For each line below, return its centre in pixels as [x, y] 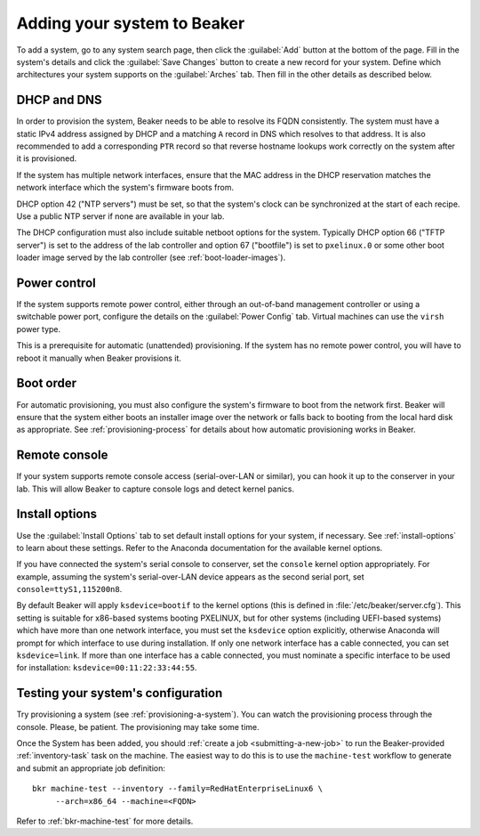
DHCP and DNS [59, 100]
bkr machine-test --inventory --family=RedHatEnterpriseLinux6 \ [178, 789]
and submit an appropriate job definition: [91, 768]
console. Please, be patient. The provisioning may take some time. [138, 726]
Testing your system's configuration [120, 693]
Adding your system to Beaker [131, 23]
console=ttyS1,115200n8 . [69, 589]
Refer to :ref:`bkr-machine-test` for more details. [105, 821]
